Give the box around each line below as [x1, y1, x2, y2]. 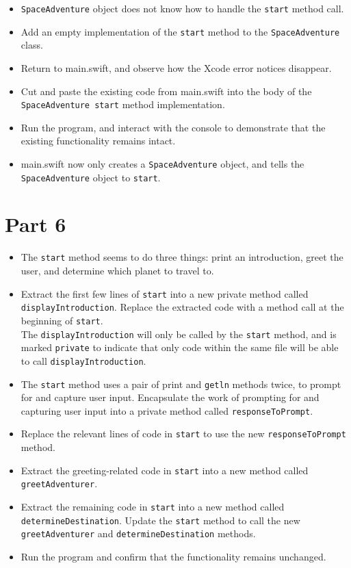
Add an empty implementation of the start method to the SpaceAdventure [21, 24, 340, 38]
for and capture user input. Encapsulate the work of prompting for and [21, 390, 320, 404]
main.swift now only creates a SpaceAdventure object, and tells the [21, 156, 304, 170]
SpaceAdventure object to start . [21, 170, 161, 184]
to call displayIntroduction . [21, 353, 146, 367]
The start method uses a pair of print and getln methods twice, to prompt [21, 376, 341, 391]
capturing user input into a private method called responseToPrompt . [21, 403, 313, 417]
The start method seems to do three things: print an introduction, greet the [21, 250, 343, 264]
